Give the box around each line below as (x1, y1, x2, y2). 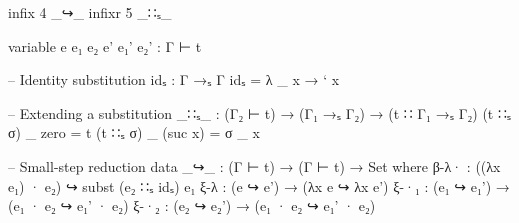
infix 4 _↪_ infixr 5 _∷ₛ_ (8, 2, 172, 22)
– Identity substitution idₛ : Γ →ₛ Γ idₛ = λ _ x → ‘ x (8, 69, 340, 90)
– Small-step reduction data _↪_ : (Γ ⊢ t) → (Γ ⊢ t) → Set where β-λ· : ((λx (8, 155, 501, 176)
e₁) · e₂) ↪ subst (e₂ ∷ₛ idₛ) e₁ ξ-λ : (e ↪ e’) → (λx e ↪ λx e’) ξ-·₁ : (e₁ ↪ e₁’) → (8, 175, 510, 196)
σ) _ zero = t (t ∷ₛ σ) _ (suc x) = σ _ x (8, 122, 260, 143)
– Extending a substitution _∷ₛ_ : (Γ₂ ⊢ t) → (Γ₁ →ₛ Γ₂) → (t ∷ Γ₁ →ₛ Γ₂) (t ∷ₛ (8, 102, 512, 123)
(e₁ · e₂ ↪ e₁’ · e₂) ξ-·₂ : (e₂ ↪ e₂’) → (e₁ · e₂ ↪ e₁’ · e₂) (8, 195, 376, 216)
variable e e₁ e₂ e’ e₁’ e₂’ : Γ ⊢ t (8, 35, 202, 56)
